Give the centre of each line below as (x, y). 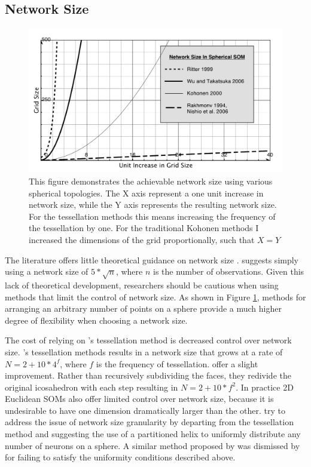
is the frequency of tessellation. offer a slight (177, 363)
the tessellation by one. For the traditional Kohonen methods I (144, 228)
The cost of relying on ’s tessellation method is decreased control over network (148, 340)
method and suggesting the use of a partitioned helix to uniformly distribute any (153, 434)
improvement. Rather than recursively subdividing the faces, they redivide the (148, 375)
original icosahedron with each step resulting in (92, 387)
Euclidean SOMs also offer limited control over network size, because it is (139, 399)
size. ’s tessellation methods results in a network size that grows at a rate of (144, 351)
